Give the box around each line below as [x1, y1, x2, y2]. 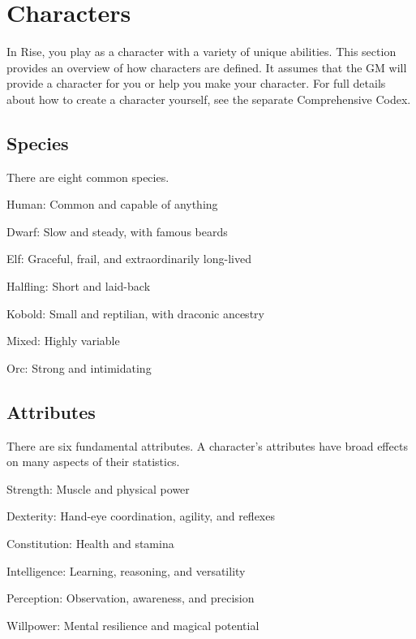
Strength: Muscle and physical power [6, 480, 190, 497]
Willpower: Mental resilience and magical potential [6, 616, 259, 633]
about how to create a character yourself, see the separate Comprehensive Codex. [6, 90, 411, 107]
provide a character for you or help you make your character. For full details [6, 75, 386, 92]
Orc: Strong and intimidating [6, 359, 152, 376]
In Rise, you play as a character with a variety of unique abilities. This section [6, 43, 397, 60]
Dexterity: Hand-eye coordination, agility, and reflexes [6, 507, 275, 525]
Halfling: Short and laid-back [6, 278, 151, 295]
